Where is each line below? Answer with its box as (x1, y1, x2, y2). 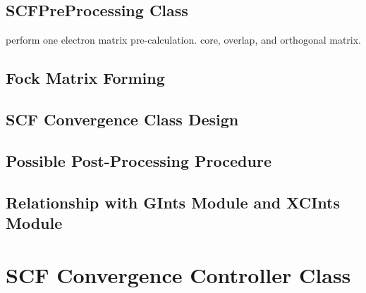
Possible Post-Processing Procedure (6, 149, 272, 171)
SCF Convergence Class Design (6, 108, 239, 130)
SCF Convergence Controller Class (6, 260, 351, 289)
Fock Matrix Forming (6, 67, 165, 89)
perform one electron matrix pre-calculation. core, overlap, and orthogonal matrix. (6, 32, 361, 47)
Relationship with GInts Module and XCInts (6, 191, 340, 213)
